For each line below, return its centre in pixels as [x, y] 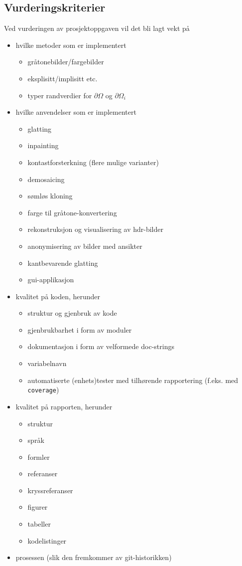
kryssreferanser [50, 490]
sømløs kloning [50, 196]
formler [39, 457]
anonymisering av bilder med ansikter [85, 246]
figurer [38, 507]
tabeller [39, 524]
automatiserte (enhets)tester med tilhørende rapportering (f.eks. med [133, 380]
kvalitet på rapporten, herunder [64, 406]
